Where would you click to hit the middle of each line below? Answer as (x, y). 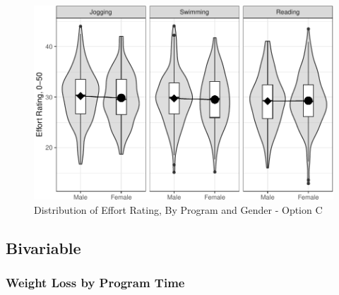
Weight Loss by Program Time (95, 283)
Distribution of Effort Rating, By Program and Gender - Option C (178, 209)
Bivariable (43, 247)
